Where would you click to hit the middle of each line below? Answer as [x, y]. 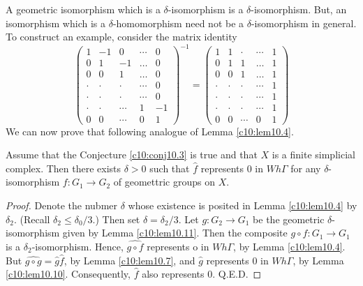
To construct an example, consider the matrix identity [121, 37]
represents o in [178, 246]
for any [306, 168]
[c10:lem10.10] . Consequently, [68, 274]
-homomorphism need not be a [178, 23]
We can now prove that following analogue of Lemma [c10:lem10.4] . [150, 131]
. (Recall [32, 219]
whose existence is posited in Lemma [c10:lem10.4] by [243, 205]
